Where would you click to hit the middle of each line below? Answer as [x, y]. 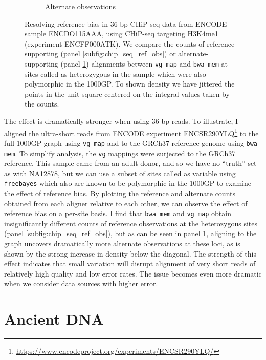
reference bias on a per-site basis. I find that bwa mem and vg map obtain [118, 213]
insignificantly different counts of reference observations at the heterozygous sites [131, 223]
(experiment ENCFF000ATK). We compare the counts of [115, 43]
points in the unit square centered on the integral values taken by [127, 93]
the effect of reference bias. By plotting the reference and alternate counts [120, 193]
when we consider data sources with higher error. [81, 283]
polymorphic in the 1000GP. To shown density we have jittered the [130, 84]
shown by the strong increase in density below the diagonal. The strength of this [130, 253]
